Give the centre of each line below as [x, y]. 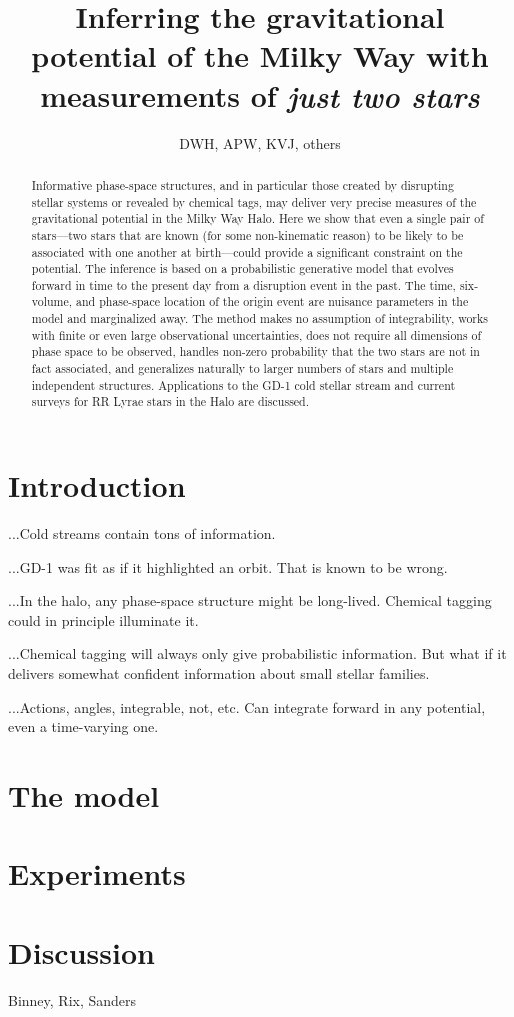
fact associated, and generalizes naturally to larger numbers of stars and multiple [242, 368]
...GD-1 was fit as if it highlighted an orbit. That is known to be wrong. [228, 566]
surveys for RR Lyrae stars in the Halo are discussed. [170, 401]
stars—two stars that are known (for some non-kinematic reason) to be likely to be [247, 234]
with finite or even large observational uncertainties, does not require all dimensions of [256, 334]
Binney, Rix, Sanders [72, 999]
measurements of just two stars [260, 95]
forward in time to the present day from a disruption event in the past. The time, [243, 284]
